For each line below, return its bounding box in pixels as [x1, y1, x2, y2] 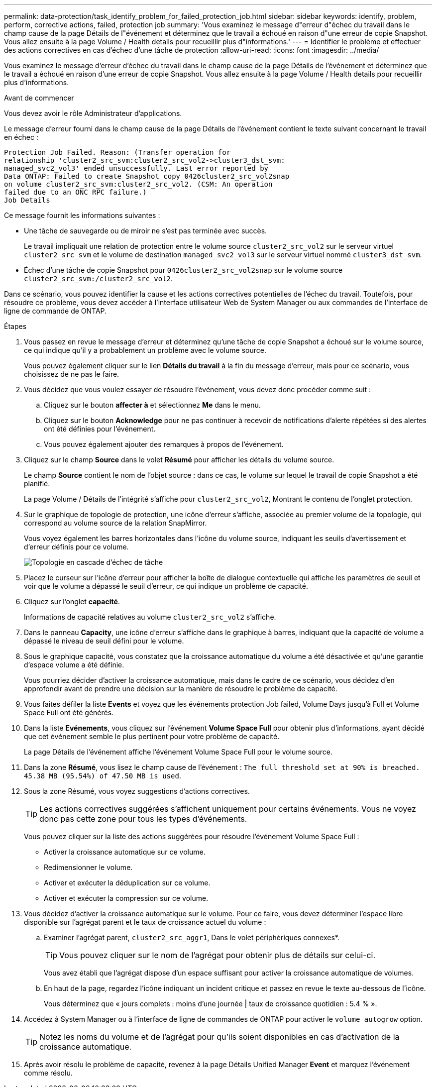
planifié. [24, 479, 50, 488]
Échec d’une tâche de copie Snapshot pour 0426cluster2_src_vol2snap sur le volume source [24, 266, 343, 274]
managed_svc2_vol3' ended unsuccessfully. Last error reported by [4, 164, 269, 172]
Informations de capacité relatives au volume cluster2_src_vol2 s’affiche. [24, 613, 276, 621]
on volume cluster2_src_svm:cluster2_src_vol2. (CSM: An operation [4, 180, 273, 188]
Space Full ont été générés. [24, 708, 114, 717]
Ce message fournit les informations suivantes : [4, 211, 160, 219]
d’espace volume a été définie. [24, 660, 124, 669]
